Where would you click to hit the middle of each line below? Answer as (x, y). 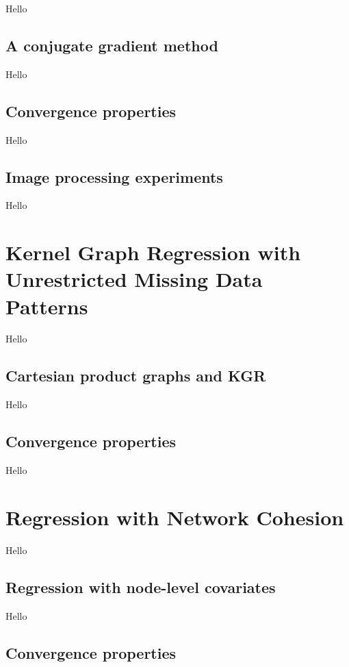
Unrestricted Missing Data (134, 279)
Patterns (47, 306)
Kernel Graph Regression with (153, 252)
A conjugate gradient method (112, 45)
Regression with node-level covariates (141, 587)
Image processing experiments (114, 176)
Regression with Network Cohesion (175, 517)
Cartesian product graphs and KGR (136, 376)
